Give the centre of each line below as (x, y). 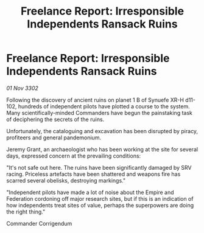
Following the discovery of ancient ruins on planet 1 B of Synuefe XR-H (95, 100)
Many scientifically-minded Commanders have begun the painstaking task (100, 113)
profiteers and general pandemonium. (54, 137)
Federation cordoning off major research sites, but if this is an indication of (100, 198)
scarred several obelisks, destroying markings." (66, 180)
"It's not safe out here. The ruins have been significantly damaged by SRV (99, 167)
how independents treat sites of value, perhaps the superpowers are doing (100, 205)
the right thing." (26, 212)
